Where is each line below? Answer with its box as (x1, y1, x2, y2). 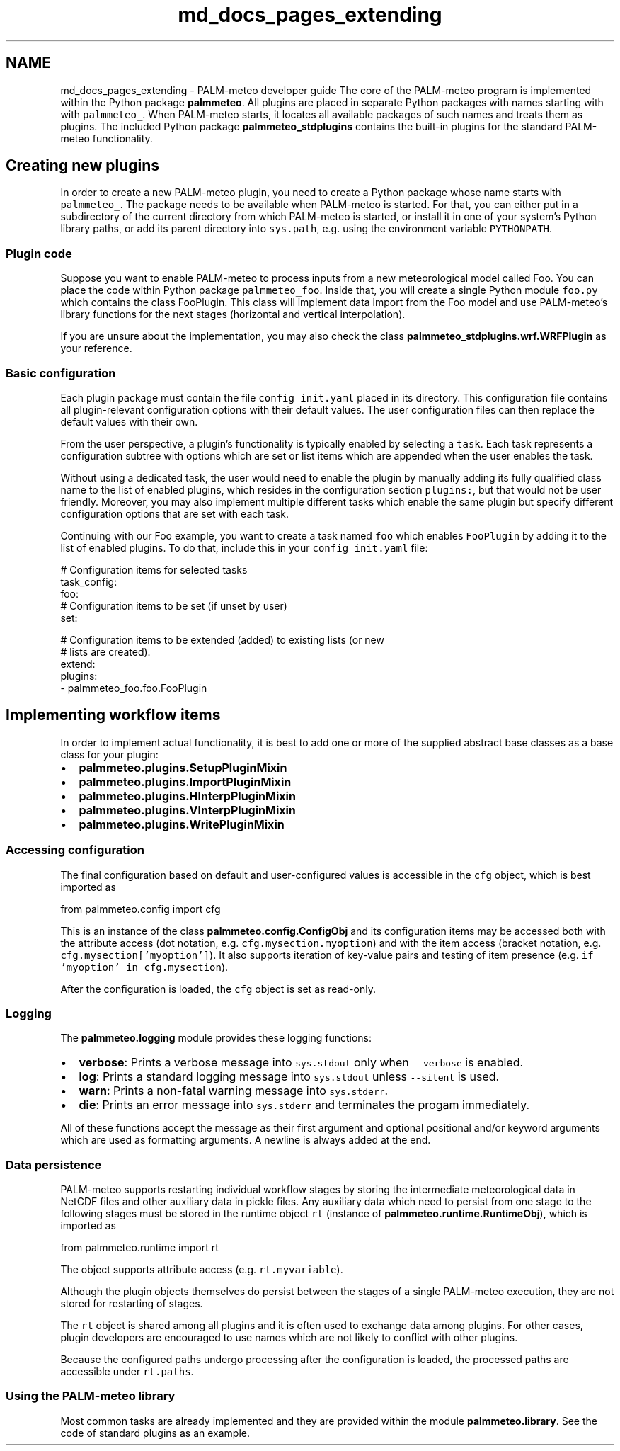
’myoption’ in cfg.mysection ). (60, 960, 229, 973)
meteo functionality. (60, 132, 153, 144)
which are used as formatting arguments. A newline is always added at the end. (60, 1134, 431, 1146)
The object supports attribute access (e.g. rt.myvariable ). (60, 1263, 343, 1276)
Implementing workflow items (6, 706, 221, 724)
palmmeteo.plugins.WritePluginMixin (79, 816, 285, 831)
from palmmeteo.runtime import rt (60, 1241, 219, 1254)
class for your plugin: (60, 748, 159, 761)
